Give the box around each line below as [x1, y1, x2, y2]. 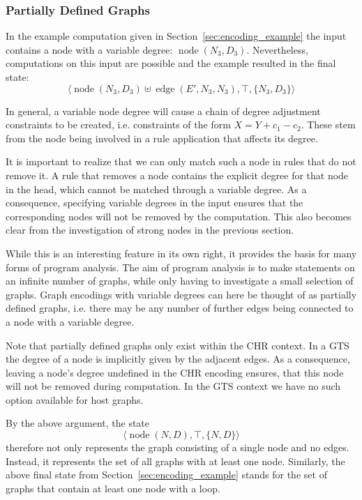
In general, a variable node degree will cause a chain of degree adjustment [6, 103, 321, 118]
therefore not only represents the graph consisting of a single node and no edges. [6, 440, 349, 455]
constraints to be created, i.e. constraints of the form [6, 117, 231, 132]
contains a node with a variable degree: [6, 42, 173, 56]
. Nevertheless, [246, 42, 308, 56]
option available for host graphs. [6, 392, 144, 407]
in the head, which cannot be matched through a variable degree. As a [6, 181, 307, 196]
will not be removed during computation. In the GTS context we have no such [6, 379, 341, 393]
